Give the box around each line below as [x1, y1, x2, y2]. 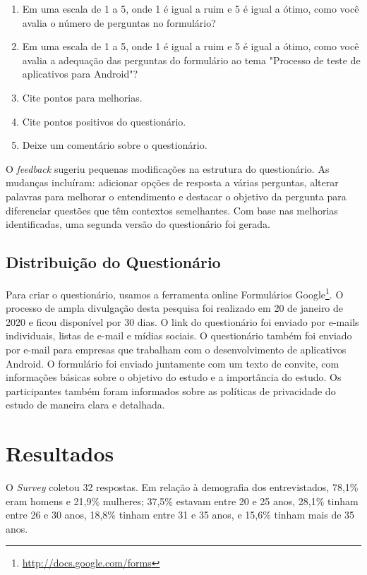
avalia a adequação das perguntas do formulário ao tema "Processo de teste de [22, 52, 361, 67]
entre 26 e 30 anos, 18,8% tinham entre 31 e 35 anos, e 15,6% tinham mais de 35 [6, 507, 355, 522]
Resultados [6, 439, 114, 468]
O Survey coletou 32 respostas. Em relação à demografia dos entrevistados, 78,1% [6, 480, 359, 495]
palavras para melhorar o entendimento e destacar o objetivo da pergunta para [6, 188, 347, 203]
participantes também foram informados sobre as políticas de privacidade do [6, 383, 336, 398]
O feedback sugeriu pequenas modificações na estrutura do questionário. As [6, 161, 330, 176]
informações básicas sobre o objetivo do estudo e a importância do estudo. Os [6, 370, 342, 385]
